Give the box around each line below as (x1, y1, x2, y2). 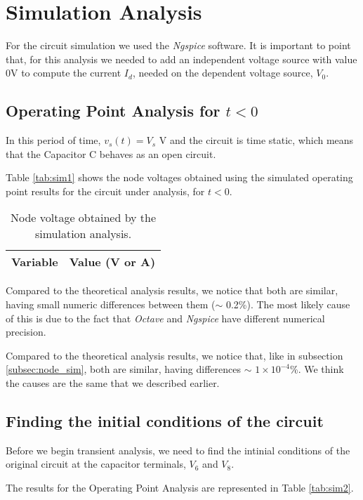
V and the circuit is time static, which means (159, 133, 354, 147)
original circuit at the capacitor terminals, (6, 456, 186, 471)
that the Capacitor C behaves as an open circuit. (6, 146, 216, 161)
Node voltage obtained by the (10, 209, 157, 226)
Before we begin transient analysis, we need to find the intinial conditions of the (6, 442, 350, 457)
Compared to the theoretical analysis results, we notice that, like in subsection (6, 348, 343, 362)
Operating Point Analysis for (6, 100, 220, 121)
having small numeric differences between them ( (6, 297, 216, 312)
